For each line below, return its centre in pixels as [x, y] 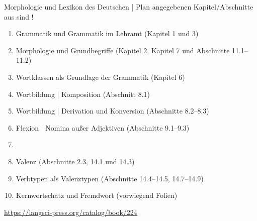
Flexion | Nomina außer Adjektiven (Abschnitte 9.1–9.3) [103, 127]
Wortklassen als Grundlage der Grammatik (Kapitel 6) [100, 77]
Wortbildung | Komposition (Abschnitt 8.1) [83, 94]
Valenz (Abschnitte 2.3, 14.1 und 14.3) [75, 161]
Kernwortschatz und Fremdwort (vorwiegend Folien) [97, 195]
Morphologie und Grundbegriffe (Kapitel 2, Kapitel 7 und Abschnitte [123, 50]
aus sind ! [19, 16]
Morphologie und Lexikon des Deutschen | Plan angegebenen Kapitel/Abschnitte [129, 7]
